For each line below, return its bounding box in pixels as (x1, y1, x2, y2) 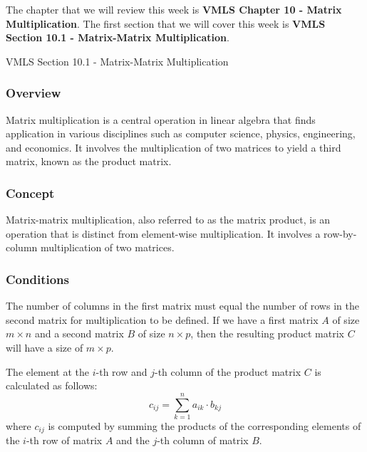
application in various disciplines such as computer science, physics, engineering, (6, 126, 356, 141)
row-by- (324, 226, 357, 241)
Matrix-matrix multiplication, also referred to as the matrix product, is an (6, 212, 331, 227)
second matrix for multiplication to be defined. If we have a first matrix (6, 312, 319, 327)
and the (116, 433, 150, 448)
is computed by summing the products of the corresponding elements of (48, 418, 361, 433)
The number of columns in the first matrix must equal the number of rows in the (6, 298, 359, 313)
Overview (6, 84, 61, 102)
